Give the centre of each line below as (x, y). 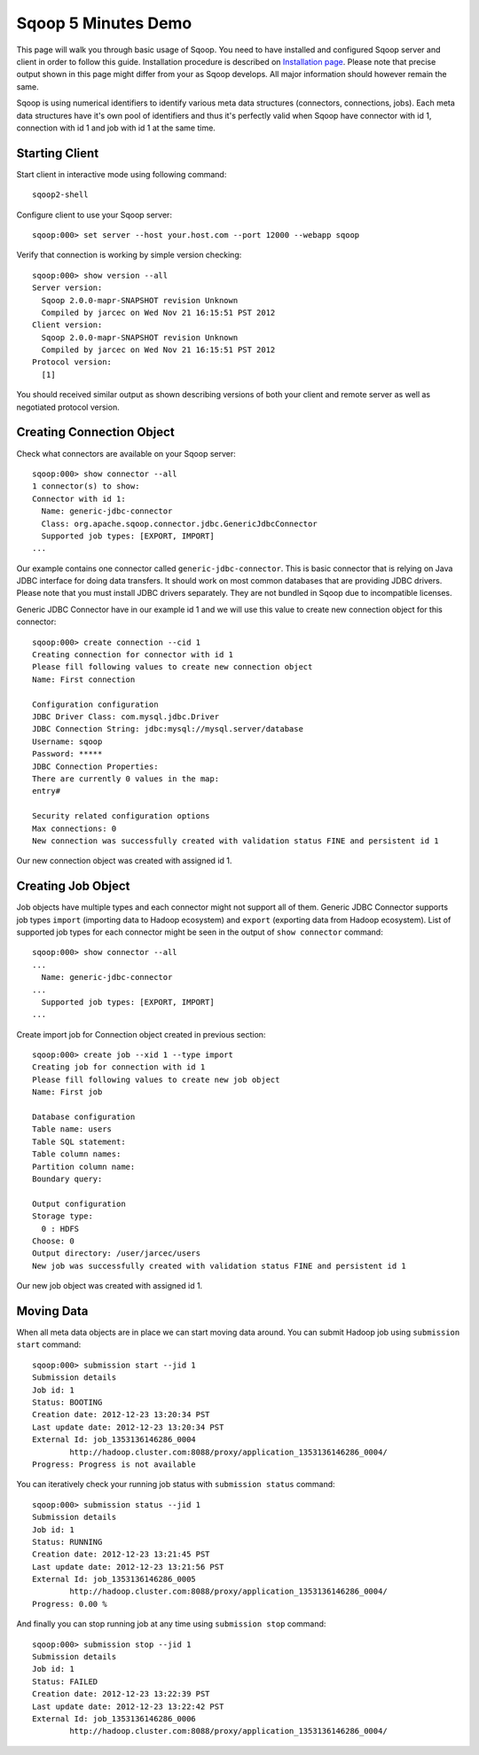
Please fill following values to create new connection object (173, 667)
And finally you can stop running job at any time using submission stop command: (171, 1624)
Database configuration (84, 1117)
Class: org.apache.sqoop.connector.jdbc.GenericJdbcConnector (180, 524)
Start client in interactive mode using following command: (122, 174)
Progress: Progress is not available (114, 1464)
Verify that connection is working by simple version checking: (129, 255)
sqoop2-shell (60, 195)
